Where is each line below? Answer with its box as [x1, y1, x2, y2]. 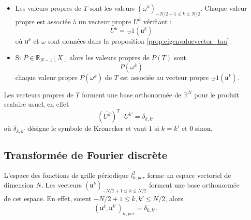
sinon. [195, 123, 213, 133]
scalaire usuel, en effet [4, 99, 69, 109]
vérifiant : [143, 16, 172, 26]
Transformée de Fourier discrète [4, 147, 167, 162]
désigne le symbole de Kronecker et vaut [27, 123, 147, 133]
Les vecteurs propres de [4, 89, 74, 99]
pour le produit [194, 89, 240, 99]
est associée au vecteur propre [120, 72, 209, 82]
